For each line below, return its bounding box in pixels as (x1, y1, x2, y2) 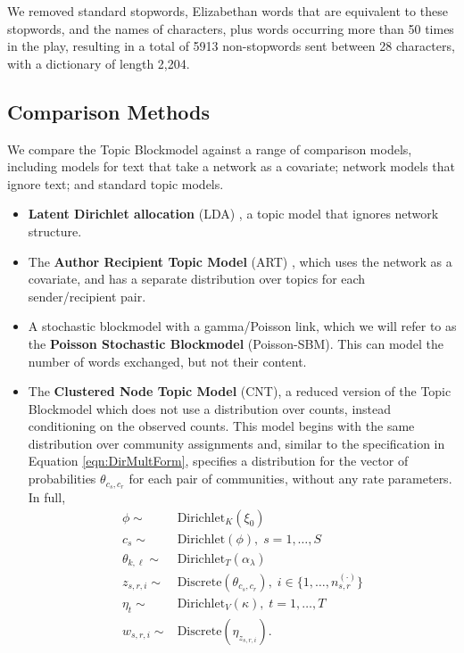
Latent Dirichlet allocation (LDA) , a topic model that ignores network (28, 204, 439, 223)
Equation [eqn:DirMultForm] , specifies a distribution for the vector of (28, 451, 409, 470)
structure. (28, 221, 82, 240)
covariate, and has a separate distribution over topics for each (28, 269, 366, 288)
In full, (28, 487, 66, 506)
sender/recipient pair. (28, 286, 146, 305)
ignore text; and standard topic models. (7, 174, 224, 193)
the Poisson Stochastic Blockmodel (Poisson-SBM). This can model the (28, 334, 443, 352)
